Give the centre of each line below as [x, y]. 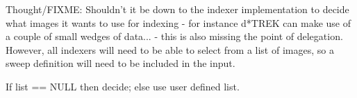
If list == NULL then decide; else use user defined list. [123, 86]
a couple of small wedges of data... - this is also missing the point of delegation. [174, 36]
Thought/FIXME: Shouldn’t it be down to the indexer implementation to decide [177, 9]
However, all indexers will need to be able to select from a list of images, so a [170, 49]
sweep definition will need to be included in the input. [121, 63]
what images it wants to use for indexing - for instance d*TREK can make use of [178, 22]
